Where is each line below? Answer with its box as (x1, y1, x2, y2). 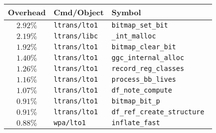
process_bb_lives (111, 75, 176, 83)
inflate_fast (111, 119, 160, 127)
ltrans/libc (53, 32, 98, 40)
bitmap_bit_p (111, 97, 160, 105)
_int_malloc (111, 32, 156, 40)
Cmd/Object (53, 6, 104, 18)
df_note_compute (111, 86, 172, 94)
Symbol (111, 6, 141, 18)
